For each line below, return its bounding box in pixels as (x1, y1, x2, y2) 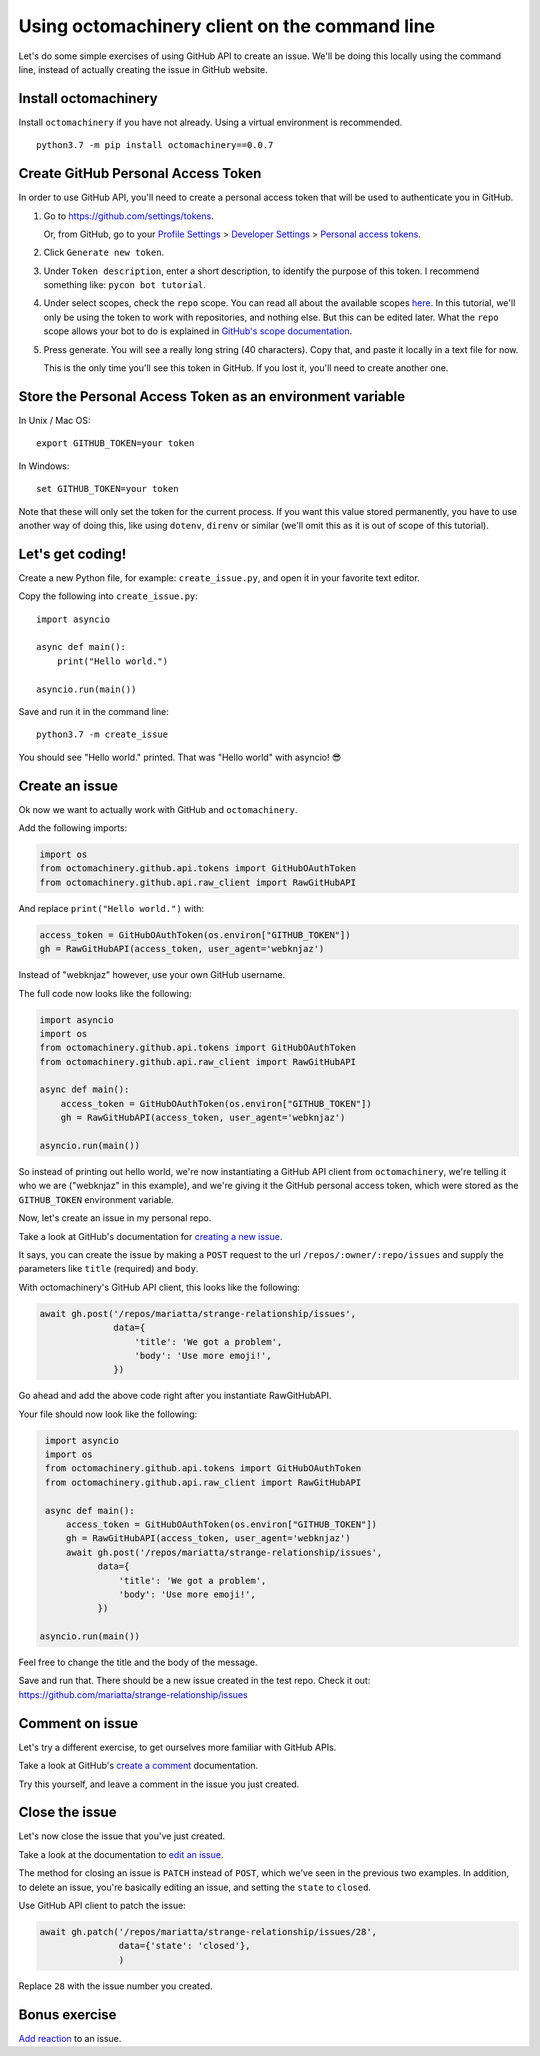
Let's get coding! (18, 545, 127, 562)
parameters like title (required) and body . (18, 1263, 199, 1275)
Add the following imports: (18, 822, 128, 834)
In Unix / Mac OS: (18, 414, 91, 426)
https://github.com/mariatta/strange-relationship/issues (18, 1688, 249, 1700)
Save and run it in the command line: (18, 705, 170, 717)
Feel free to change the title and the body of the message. (18, 1656, 259, 1669)
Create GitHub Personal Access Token (18, 165, 262, 182)
